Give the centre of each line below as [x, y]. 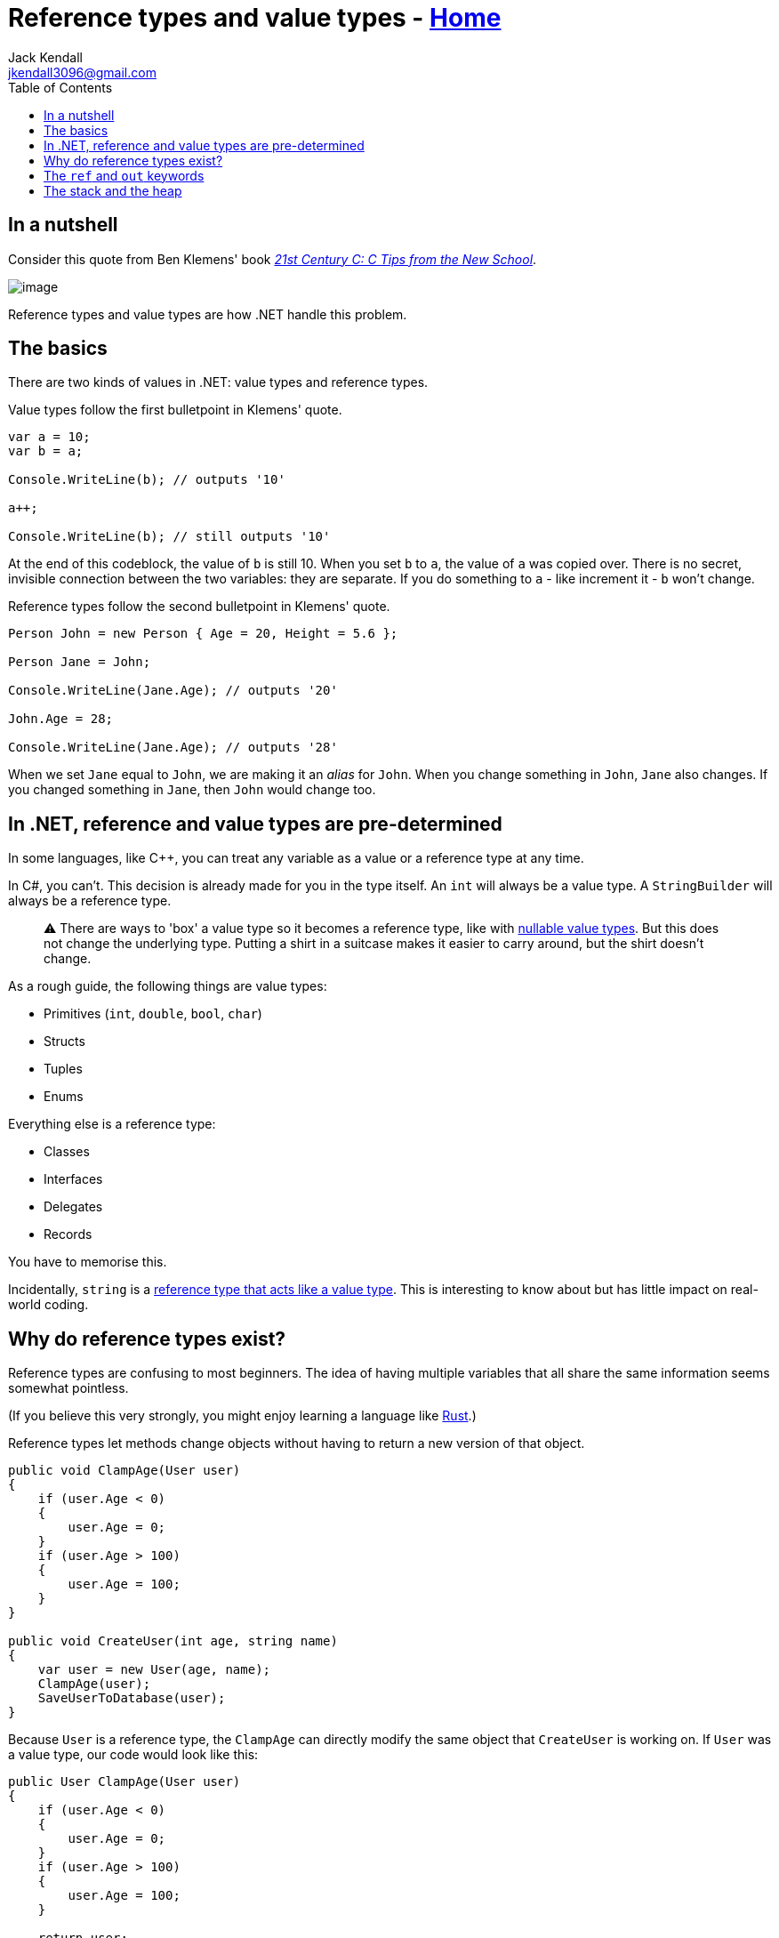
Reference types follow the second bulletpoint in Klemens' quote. [199, 607]
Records [68, 1234]
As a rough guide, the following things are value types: [168, 986]
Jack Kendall [45, 57]
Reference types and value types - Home [255, 18]
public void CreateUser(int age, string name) [173, 1641]
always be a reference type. [90, 901]
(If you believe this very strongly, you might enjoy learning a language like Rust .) [242, 1416]
